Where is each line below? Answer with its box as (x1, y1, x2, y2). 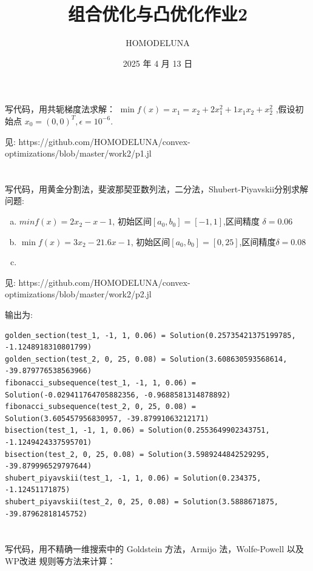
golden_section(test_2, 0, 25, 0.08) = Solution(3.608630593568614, (5, 354, 288, 363)
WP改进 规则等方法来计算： (5, 554, 116, 567)
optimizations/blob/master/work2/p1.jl (5, 147, 152, 160)
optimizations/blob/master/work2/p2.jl (5, 288, 152, 300)
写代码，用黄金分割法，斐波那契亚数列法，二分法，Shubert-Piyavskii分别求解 (5, 182, 309, 195)
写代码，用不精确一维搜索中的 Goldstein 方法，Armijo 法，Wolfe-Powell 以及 (5, 542, 304, 555)
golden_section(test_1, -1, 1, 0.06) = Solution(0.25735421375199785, (5, 331, 296, 340)
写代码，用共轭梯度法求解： (5, 103, 115, 115)
